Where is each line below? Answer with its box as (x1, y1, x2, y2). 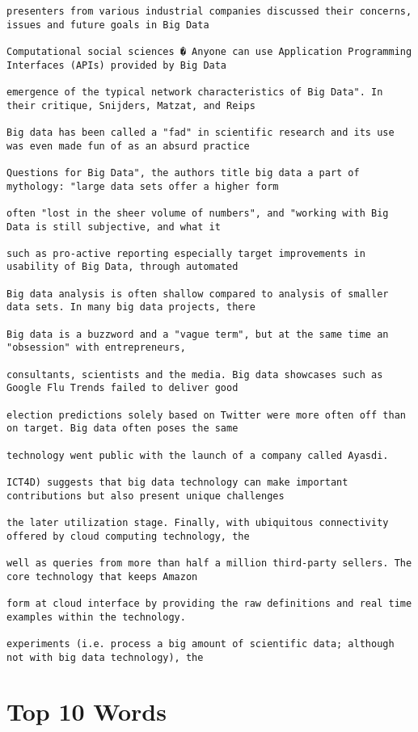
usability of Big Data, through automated (6, 261, 239, 273)
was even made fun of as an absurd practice (6, 140, 250, 152)
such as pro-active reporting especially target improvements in (6, 247, 365, 259)
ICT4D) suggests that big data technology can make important (6, 476, 348, 488)
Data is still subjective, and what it (6, 221, 221, 233)
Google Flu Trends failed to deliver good (6, 382, 239, 394)
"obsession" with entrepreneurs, (6, 342, 186, 354)
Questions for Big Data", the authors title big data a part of (6, 166, 360, 179)
